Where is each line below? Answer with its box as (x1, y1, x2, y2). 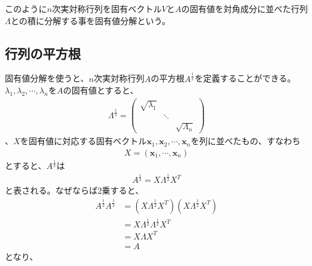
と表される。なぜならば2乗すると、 (5, 184, 144, 197)
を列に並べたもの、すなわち (190, 135, 301, 147)
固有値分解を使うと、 (5, 72, 89, 84)
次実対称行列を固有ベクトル (52, 2, 162, 14)
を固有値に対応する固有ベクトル (20, 135, 147, 147)
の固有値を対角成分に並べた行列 (181, 2, 308, 14)
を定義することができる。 (195, 72, 296, 84)
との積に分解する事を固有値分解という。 (10, 14, 170, 27)
